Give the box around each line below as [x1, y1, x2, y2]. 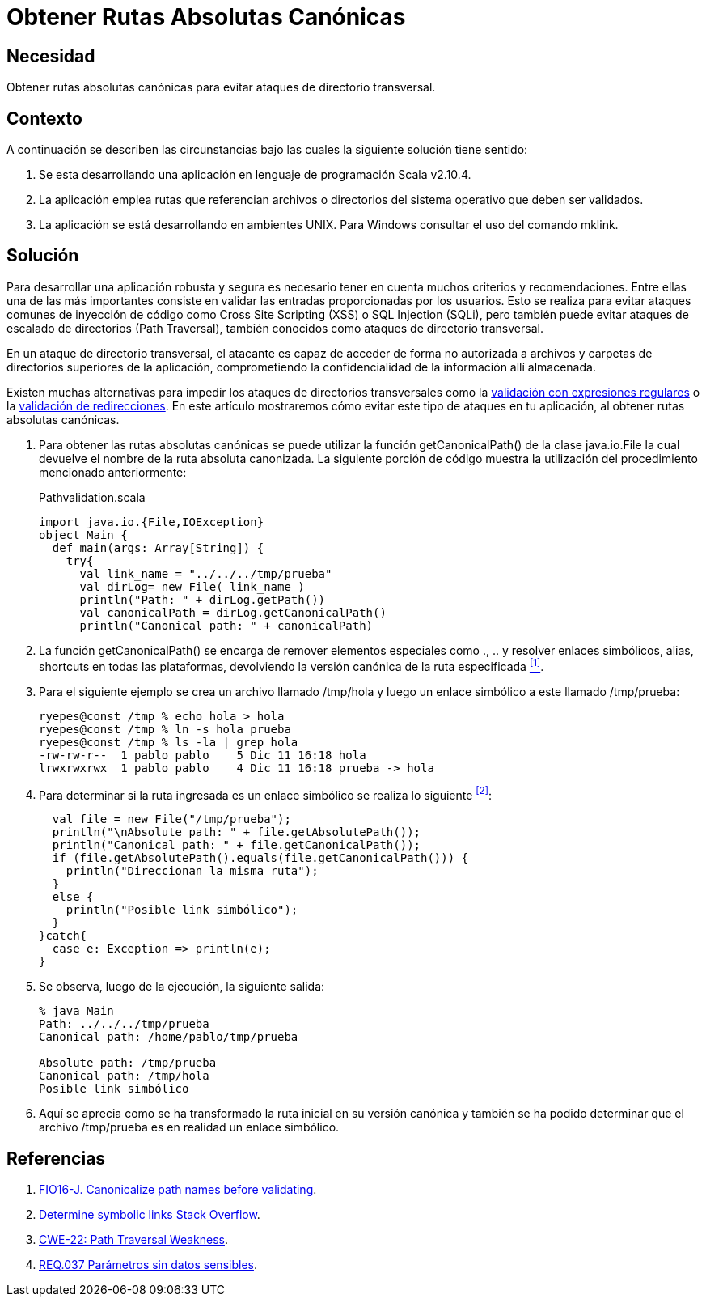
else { [52, 890, 94, 904]
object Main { [39, 528, 128, 541]
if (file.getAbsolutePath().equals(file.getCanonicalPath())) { [52, 851, 469, 865]
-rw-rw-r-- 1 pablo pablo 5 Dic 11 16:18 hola [39, 748, 366, 762]
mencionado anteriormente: [39, 465, 187, 479]
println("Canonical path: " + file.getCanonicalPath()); [52, 838, 421, 852]
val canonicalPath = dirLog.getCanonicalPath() [79, 605, 387, 619]
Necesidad [6, 45, 95, 66]
